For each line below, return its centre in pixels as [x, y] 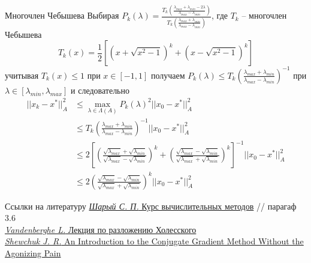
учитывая [22, 75]
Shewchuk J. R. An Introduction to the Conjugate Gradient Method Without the [154, 241]
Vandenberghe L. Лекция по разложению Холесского [101, 229]
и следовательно [100, 90]
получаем [168, 75]
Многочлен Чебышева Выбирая [62, 15]
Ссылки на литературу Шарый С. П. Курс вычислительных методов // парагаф [151, 206]
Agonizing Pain [33, 253]
